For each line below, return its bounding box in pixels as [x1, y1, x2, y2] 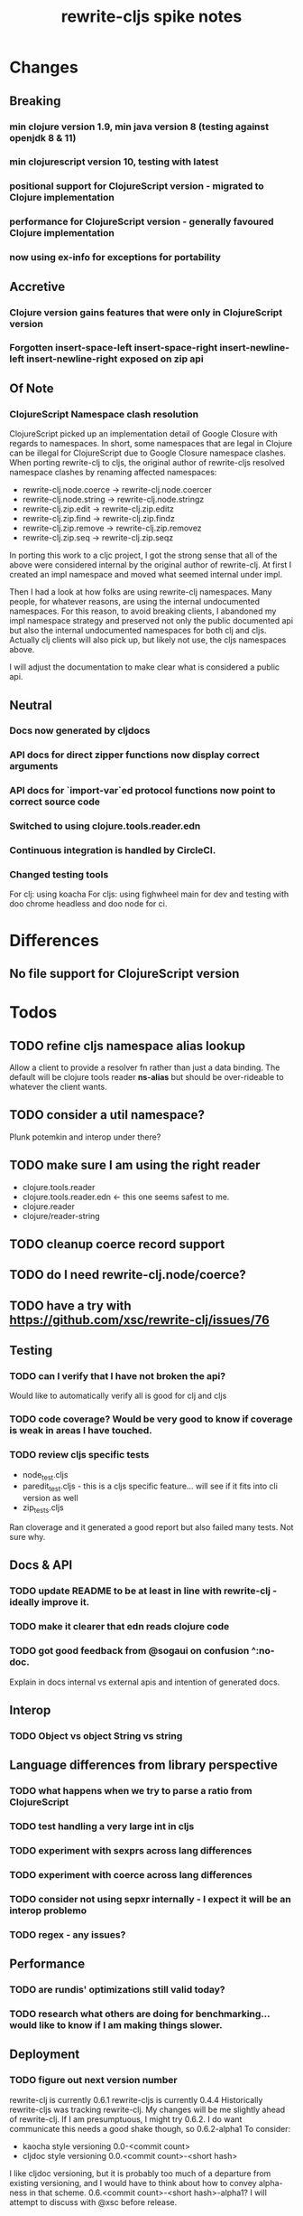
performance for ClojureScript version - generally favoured [9, 215, 274, 228]
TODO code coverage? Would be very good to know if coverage [9, 1413, 293, 1425]
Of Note [9, 380, 54, 396]
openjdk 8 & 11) [9, 131, 77, 144]
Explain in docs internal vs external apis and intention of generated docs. [9, 1676, 280, 1687]
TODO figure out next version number [9, 2074, 178, 2087]
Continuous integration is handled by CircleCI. [9, 844, 216, 857]
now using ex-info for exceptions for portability [9, 251, 221, 264]
